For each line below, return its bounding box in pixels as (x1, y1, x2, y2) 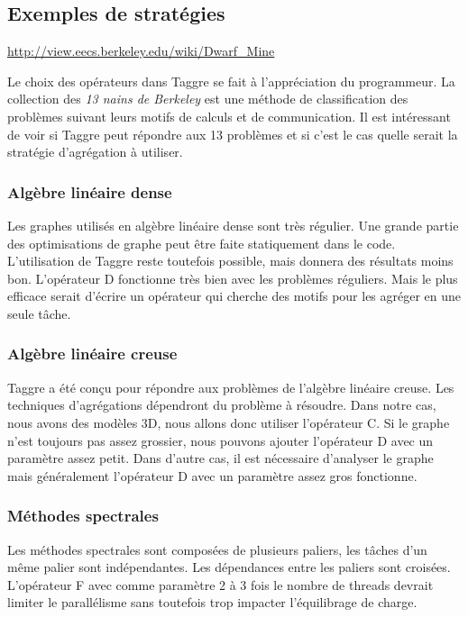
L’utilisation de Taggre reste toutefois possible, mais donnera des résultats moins (7, 251, 454, 270)
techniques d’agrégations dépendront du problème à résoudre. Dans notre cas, (7, 395, 436, 414)
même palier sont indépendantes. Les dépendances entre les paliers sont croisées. (7, 558, 451, 576)
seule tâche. (7, 304, 71, 322)
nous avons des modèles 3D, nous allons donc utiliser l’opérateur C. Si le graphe (7, 413, 450, 431)
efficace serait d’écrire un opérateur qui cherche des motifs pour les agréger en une (7, 286, 462, 305)
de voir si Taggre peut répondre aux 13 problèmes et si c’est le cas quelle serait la (7, 124, 458, 143)
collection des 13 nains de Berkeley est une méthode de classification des (7, 89, 408, 108)
